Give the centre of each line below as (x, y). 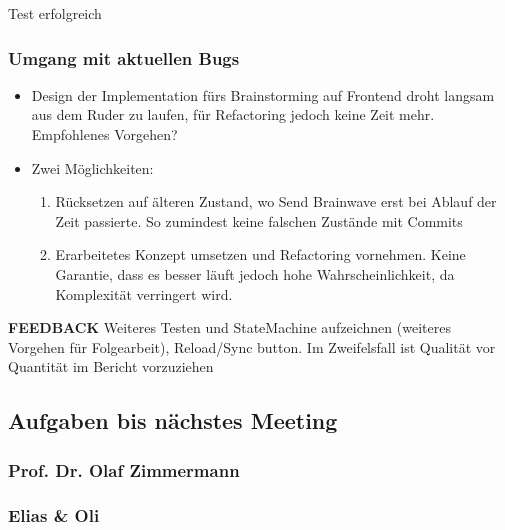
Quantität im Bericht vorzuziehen (111, 366)
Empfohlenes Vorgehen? (104, 134)
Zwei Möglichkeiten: (92, 167)
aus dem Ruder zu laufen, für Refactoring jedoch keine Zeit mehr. (233, 114)
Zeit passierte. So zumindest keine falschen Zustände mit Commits (259, 220)
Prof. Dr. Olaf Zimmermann (124, 469)
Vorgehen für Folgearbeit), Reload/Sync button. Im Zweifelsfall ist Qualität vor (252, 346)
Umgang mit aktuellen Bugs (124, 57)
